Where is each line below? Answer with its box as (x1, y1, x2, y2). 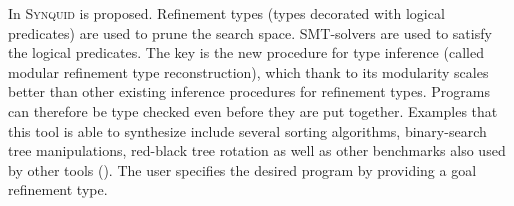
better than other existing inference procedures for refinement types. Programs (8, 81, 490, 102)
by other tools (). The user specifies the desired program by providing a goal (8, 159, 477, 180)
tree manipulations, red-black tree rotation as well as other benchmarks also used (8, 140, 506, 161)
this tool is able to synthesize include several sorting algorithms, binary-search (8, 120, 487, 141)
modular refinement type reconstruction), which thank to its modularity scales (8, 61, 489, 82)
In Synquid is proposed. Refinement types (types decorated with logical (8, 3, 445, 23)
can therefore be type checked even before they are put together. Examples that (8, 100, 498, 121)
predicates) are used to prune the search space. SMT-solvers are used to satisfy (8, 22, 492, 43)
